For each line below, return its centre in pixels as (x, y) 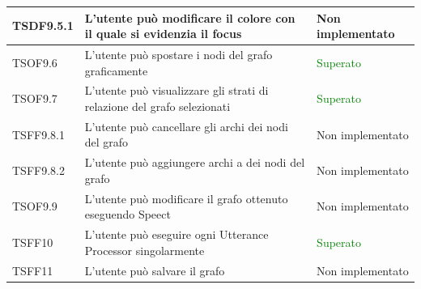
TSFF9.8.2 (38, 170)
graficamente (116, 70)
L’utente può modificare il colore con (190, 17)
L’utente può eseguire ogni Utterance (176, 234)
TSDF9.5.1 (43, 25)
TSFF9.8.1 (38, 134)
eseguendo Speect (128, 214)
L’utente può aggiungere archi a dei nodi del (195, 162)
